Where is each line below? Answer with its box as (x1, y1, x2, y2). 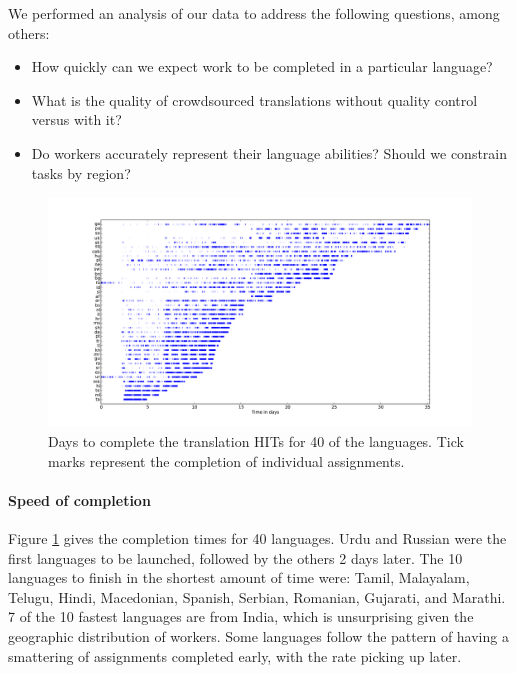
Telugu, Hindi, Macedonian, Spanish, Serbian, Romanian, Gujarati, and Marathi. (8, 586, 506, 607)
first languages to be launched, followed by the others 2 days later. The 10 (8, 547, 463, 568)
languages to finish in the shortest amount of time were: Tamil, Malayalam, (8, 567, 470, 588)
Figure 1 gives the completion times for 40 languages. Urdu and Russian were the (8, 527, 507, 548)
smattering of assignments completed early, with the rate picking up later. (8, 645, 462, 666)
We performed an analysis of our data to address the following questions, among (8, 3, 500, 23)
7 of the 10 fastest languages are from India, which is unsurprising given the (8, 606, 474, 627)
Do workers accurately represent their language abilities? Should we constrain (31, 142, 508, 163)
